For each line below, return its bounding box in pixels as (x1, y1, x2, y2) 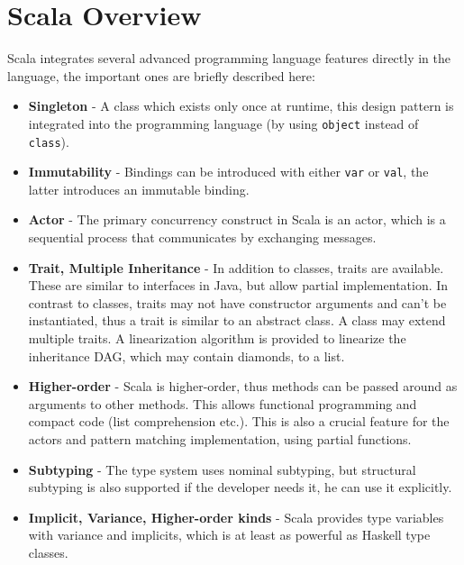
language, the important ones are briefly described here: (7, 66, 315, 85)
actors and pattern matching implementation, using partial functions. (28, 430, 412, 448)
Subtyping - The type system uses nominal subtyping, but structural (28, 460, 416, 478)
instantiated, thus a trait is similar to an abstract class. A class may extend (28, 311, 446, 330)
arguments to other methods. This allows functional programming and (28, 394, 417, 413)
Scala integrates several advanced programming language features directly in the (7, 49, 451, 68)
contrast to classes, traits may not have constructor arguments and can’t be (28, 293, 447, 312)
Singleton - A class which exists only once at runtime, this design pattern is (28, 96, 454, 115)
